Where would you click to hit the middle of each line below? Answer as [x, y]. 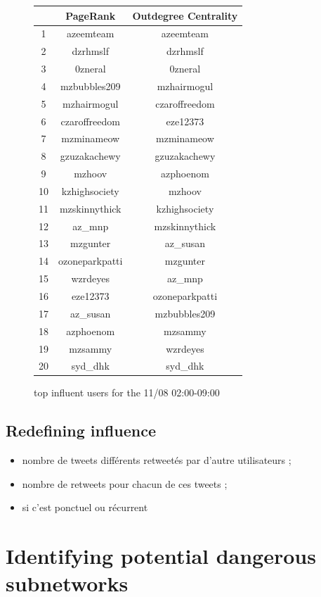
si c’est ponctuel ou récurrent [85, 507]
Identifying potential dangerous [161, 556]
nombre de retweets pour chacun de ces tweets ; [125, 483]
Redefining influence [81, 431]
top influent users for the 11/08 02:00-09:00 [127, 392]
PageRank [91, 15]
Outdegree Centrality [185, 15]
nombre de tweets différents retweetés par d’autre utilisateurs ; [157, 460]
